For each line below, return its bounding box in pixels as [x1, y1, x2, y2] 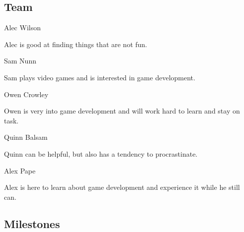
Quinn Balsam [4, 132, 48, 142]
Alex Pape [4, 165, 36, 175]
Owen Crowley [4, 89, 49, 99]
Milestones [4, 216, 60, 231]
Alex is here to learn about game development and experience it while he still [4, 182, 240, 192]
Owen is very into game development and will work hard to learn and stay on [4, 106, 240, 116]
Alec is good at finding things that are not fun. [4, 39, 148, 49]
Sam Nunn [4, 56, 36, 66]
